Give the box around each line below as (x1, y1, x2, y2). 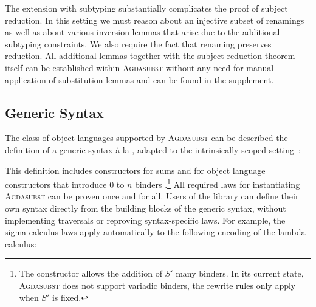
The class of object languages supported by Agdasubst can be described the (5, 131, 288, 144)
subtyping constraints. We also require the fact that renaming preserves (5, 37, 272, 50)
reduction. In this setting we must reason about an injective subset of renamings (5, 13, 304, 26)
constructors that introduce (5, 178, 107, 190)
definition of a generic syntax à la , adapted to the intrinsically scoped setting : (5, 143, 301, 156)
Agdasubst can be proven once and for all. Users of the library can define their (5, 190, 299, 202)
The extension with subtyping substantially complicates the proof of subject (5, 2, 288, 14)
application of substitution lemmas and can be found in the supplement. (5, 73, 274, 86)
